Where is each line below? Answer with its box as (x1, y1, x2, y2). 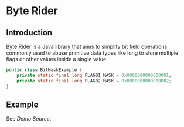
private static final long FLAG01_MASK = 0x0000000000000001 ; (16, 72, 172, 78)
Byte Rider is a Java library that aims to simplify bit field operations (6, 43, 168, 50)
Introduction (6, 28, 53, 38)
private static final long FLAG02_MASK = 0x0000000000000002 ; (16, 78, 172, 83)
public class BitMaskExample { (6, 67, 83, 73)
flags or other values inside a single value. (6, 56, 108, 62)
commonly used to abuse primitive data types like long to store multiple (6, 49, 179, 56)
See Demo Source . (6, 115, 52, 122)
